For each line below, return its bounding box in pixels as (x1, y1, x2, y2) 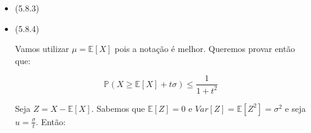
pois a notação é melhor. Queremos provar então (114, 42, 295, 55)
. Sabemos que (91, 102, 145, 114)
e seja (285, 102, 306, 114)
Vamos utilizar (15, 42, 69, 55)
